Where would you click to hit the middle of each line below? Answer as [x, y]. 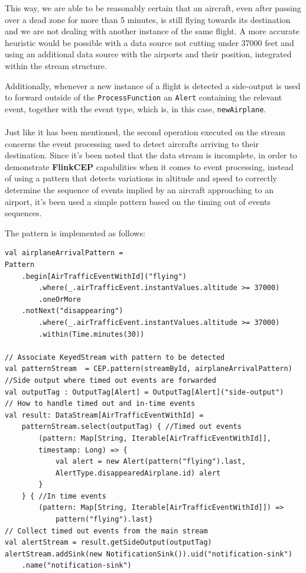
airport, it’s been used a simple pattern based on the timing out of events [138, 201]
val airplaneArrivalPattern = [64, 253]
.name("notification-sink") [76, 566]
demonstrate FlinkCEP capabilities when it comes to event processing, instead [149, 166]
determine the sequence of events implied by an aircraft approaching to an [139, 190]
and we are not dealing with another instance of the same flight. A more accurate [152, 31]
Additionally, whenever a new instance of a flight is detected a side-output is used [153, 85]
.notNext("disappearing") [72, 311]
